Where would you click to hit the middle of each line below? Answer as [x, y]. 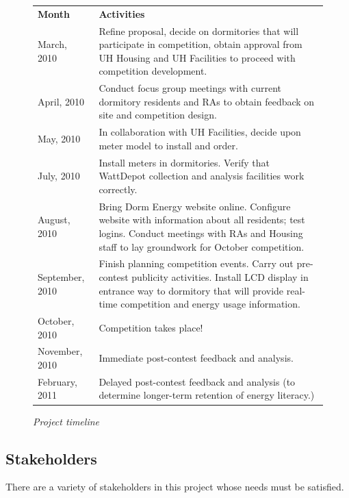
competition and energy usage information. [210, 304]
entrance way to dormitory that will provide [191, 290]
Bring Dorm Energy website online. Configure [195, 206]
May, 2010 [59, 139]
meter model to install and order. [168, 145]
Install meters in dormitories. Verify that [184, 162]
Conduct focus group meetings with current [190, 88]
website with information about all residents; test [202, 220]
